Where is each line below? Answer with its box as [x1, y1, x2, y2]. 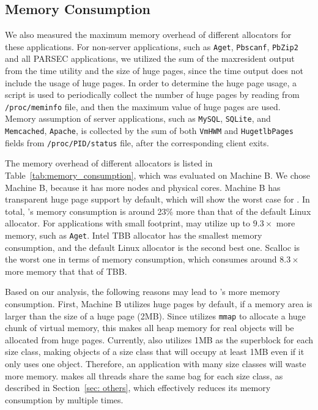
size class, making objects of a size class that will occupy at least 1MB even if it [5, 345, 305, 358]
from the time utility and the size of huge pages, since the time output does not [5, 64, 303, 77]
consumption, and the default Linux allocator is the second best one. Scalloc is [5, 240, 300, 253]
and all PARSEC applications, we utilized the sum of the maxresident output [5, 52, 295, 65]
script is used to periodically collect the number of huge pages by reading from [5, 88, 300, 101]
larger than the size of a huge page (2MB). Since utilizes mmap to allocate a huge [5, 309, 306, 322]
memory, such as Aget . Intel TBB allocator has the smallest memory [5, 229, 262, 242]
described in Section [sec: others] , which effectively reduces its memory [5, 381, 271, 394]
